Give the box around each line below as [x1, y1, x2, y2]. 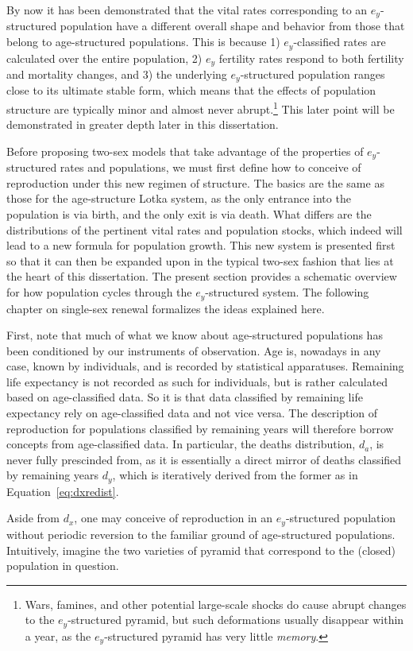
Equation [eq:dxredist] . [6, 482, 119, 499]
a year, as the [25, 627, 91, 644]
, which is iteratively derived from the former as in [112, 467, 358, 483]
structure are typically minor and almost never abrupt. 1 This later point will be [6, 99, 395, 117]
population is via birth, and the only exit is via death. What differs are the [6, 206, 372, 223]
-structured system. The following [205, 284, 369, 300]
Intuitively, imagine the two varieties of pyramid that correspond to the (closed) [6, 541, 396, 558]
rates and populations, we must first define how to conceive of [60, 159, 361, 176]
